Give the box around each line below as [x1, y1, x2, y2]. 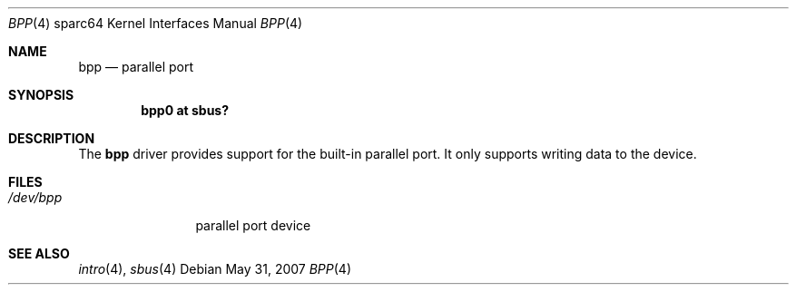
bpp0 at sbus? [141, 102, 230, 118]
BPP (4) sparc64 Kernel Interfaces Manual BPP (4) [8, 15, 303, 31]
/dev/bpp [8, 190, 63, 205]
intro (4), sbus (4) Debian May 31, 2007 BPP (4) [78, 261, 351, 277]
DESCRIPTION [8, 131, 95, 146]
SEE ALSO [8, 246, 70, 261]
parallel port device [195, 218, 311, 233]
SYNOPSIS [8, 87, 74, 102]
